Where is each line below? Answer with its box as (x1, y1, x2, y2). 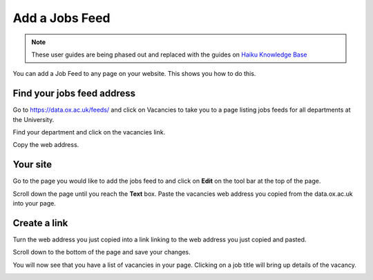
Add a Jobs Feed (12, 10, 111, 26)
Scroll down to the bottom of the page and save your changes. (12, 248, 191, 257)
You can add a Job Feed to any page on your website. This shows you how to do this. (12, 70, 256, 78)
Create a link (12, 217, 68, 229)
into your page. (12, 199, 57, 208)
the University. (12, 115, 55, 123)
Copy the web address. (12, 141, 79, 149)
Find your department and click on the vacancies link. (12, 128, 166, 137)
